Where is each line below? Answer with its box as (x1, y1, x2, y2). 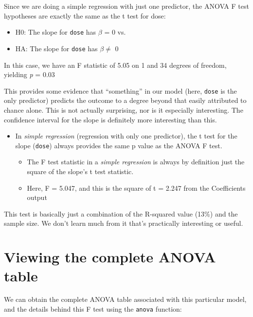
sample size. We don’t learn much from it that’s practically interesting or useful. (4, 218, 243, 228)
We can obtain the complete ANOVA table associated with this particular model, (4, 294, 247, 304)
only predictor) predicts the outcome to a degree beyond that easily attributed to (4, 95, 247, 105)
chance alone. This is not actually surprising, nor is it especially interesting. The (4, 104, 243, 115)
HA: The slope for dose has (15, 43, 98, 53)
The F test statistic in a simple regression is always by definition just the (27, 157, 245, 167)
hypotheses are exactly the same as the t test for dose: (4, 10, 166, 20)
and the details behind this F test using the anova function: (4, 303, 182, 314)
